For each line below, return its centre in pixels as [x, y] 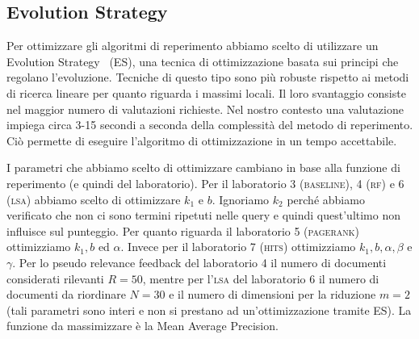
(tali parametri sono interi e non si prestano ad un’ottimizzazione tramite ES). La [209, 310]
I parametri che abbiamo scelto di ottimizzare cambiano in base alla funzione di [203, 167]
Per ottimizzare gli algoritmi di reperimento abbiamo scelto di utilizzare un [193, 46]
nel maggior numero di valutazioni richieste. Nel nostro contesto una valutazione [205, 109]
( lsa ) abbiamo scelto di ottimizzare [94, 199]
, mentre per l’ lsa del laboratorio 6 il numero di [261, 278]
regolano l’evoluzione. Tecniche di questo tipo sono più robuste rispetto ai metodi [208, 77]
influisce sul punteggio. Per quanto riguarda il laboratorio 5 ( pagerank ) [183, 230]
